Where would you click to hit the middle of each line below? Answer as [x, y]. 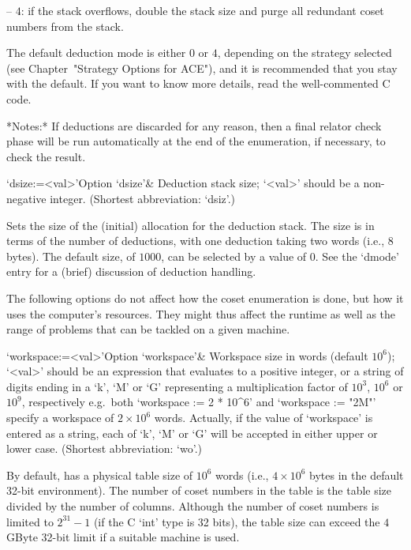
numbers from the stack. [65, 26]
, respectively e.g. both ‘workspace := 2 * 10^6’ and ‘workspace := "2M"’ [199, 402]
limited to [30, 521]
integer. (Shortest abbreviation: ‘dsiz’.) [143, 198]
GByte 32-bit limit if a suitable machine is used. [123, 537]
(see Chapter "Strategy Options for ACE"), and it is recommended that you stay [202, 68]
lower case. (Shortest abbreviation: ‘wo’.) [104, 448]
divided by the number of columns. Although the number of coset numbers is [193, 506]
